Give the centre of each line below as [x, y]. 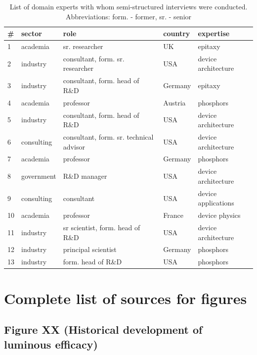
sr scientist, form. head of [102, 228]
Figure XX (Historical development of [103, 330]
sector [32, 33]
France [173, 215]
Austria [174, 102]
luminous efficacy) [51, 344]
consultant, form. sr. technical [108, 137]
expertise [214, 33]
